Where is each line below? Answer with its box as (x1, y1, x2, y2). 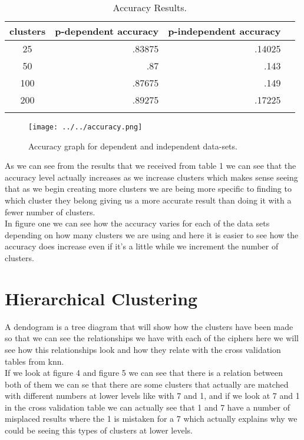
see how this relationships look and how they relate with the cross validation (5, 343, 281, 355)
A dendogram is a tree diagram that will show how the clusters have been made (5, 320, 293, 332)
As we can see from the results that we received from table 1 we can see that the (5, 159, 296, 172)
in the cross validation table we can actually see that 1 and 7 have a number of (5, 401, 290, 413)
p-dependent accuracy (55, 24, 159, 38)
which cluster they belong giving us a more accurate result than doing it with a (5, 194, 292, 206)
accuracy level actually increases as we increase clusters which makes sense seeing (5, 171, 298, 183)
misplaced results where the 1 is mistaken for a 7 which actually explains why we (5, 412, 298, 425)
